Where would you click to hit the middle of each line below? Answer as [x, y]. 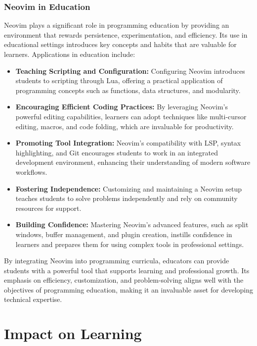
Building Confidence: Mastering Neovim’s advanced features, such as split [132, 224]
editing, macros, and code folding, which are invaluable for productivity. [125, 126]
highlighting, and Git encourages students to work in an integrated [117, 152]
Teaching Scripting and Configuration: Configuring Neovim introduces [130, 71]
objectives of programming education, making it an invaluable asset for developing [128, 289]
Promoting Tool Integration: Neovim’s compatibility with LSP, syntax [128, 143]
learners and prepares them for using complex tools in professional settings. [130, 244]
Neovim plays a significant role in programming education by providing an [117, 25]
